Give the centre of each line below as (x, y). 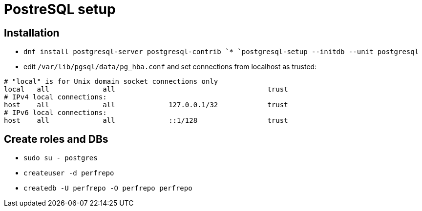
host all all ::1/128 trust (146, 121)
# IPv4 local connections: (55, 97)
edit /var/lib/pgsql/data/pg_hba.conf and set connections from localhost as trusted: (170, 67)
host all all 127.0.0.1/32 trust (146, 105)
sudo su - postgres (61, 158)
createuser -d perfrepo (69, 173)
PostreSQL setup (60, 9)
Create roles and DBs (56, 139)
